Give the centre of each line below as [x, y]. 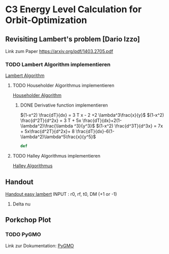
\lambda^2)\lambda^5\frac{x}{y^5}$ [58, 137]
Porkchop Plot [28, 220]
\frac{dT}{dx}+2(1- [102, 120]
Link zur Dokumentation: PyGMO [40, 245]
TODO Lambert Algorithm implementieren [58, 64]
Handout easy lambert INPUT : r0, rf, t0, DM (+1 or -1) [61, 194]
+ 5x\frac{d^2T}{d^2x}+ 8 [47, 132]
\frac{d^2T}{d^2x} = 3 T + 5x [51, 120]
